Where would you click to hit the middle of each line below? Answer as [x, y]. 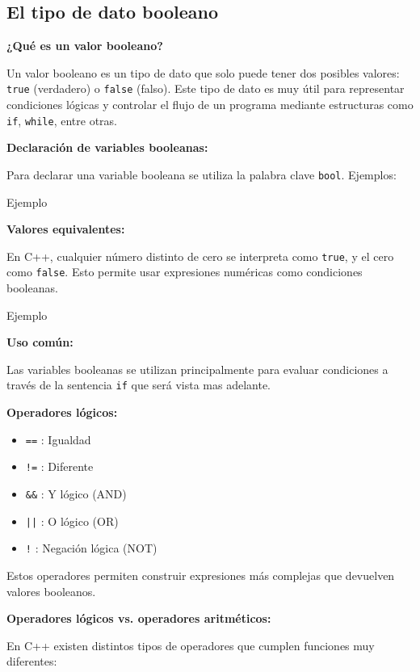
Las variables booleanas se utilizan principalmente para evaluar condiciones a [197, 369]
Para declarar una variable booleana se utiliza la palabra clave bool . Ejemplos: [202, 174]
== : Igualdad [58, 439]
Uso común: [40, 342]
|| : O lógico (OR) [72, 521]
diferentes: [32, 661]
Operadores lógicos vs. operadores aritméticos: [139, 618]
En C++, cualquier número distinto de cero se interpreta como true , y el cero [200, 256]
